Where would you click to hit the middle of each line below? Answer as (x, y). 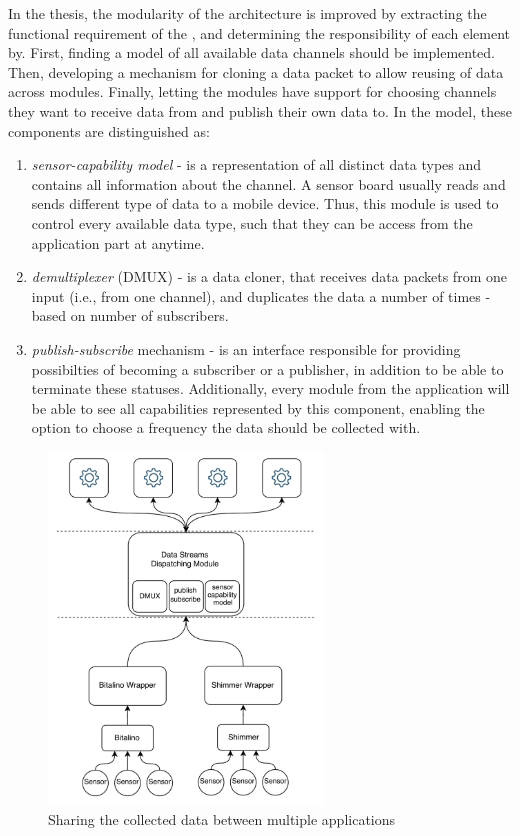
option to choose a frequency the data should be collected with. (226, 427)
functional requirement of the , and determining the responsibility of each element (259, 32)
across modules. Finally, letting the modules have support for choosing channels (252, 91)
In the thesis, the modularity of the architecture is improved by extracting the (247, 13)
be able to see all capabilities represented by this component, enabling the (258, 407)
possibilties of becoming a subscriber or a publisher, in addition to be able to (267, 368)
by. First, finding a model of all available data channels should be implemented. (252, 52)
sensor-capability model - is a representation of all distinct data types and (256, 164)
